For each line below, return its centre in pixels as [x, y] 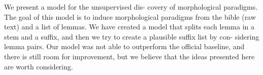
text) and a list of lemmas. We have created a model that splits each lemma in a [129, 27]
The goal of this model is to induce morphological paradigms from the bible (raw [130, 16]
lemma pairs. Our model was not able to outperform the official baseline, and [124, 46]
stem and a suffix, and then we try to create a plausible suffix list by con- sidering [132, 36]
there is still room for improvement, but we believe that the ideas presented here [129, 56]
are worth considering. [39, 66]
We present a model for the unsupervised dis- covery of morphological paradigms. [131, 7]
